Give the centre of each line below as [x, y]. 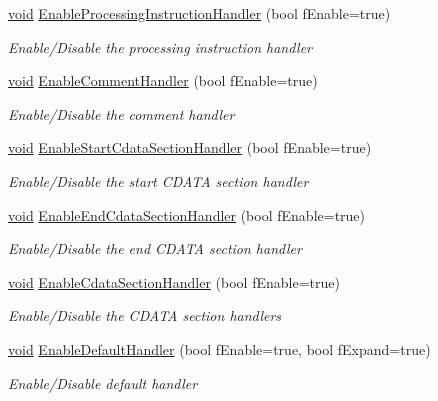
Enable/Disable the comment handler [121, 113]
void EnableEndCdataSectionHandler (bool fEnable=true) [187, 214]
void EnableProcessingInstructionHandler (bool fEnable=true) [199, 13]
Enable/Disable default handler [103, 382]
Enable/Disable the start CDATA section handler [158, 180]
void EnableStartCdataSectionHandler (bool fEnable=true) [190, 147]
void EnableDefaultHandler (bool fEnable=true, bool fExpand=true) [219, 348]
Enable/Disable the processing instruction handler [160, 46]
